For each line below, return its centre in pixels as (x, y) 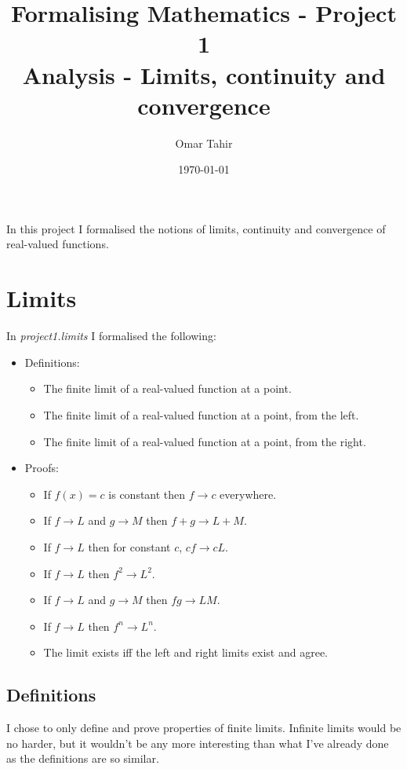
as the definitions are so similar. (83, 758)
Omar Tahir (204, 143)
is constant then (147, 494)
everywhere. (248, 494)
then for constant (129, 546)
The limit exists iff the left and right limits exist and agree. (186, 652)
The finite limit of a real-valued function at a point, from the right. (205, 441)
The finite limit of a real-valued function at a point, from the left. (201, 414)
